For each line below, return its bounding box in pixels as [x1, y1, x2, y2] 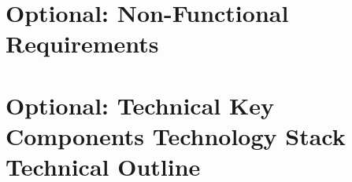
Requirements [6, 27, 159, 60]
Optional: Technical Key [6, 89, 274, 121]
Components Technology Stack [6, 119, 346, 151]
